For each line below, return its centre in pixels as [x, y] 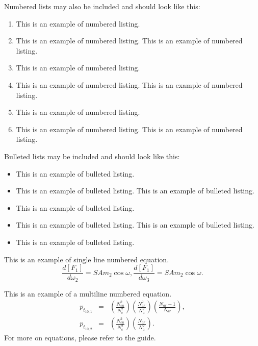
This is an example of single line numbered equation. [87, 259]
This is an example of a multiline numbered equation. [88, 293]
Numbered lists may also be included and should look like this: [102, 6]
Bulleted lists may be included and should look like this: [92, 156]
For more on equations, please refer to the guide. [80, 337]
